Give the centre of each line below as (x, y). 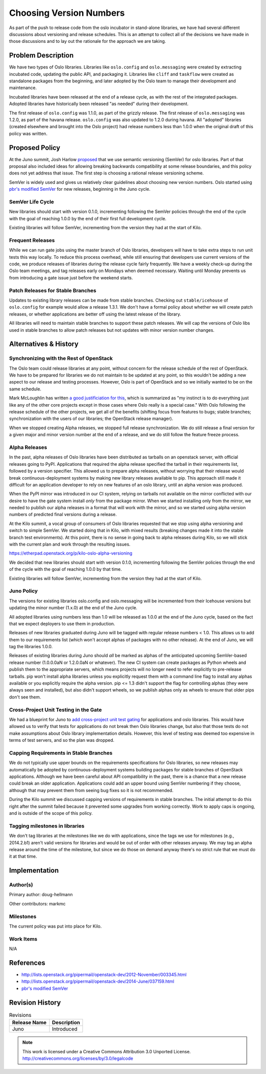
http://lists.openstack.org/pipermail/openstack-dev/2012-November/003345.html (104, 975)
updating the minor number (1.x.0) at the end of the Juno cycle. (73, 608)
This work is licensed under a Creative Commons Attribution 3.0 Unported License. (107, 1051)
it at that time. (23, 856)
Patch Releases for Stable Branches (53, 290)
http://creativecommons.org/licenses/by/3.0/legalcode (78, 1058)
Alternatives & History (44, 344)
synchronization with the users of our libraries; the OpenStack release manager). (91, 418)
